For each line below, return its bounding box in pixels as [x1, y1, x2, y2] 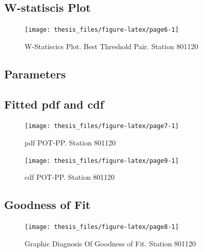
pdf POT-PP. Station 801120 [25, 137, 116, 148]
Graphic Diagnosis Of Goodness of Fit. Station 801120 [25, 238, 196, 248]
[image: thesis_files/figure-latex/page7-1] [25, 122, 179, 130]
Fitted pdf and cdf [4, 96, 104, 112]
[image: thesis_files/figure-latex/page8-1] [25, 223, 179, 231]
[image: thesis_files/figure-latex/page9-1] [25, 157, 179, 164]
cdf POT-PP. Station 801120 [25, 172, 115, 182]
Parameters [4, 66, 66, 81]
